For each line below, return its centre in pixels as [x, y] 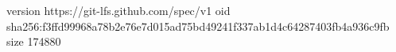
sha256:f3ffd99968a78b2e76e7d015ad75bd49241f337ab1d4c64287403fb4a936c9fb [198, 26]
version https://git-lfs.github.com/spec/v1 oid [118, 10]
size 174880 [34, 41]
